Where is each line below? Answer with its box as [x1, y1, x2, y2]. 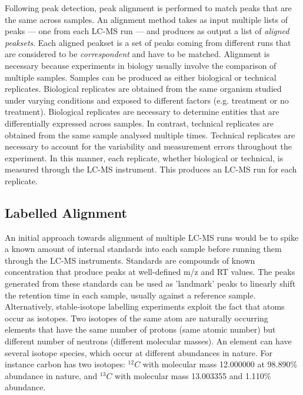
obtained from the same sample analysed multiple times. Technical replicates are [5, 128, 295, 141]
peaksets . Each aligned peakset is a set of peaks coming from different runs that [5, 36, 291, 48]
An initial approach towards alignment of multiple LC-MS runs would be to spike [5, 231, 299, 243]
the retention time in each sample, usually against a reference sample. [5, 288, 256, 301]
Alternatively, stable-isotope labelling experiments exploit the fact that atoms [5, 300, 285, 313]
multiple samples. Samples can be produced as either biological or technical [5, 71, 277, 83]
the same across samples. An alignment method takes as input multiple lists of [5, 13, 288, 25]
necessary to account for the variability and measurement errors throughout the [5, 140, 292, 152]
